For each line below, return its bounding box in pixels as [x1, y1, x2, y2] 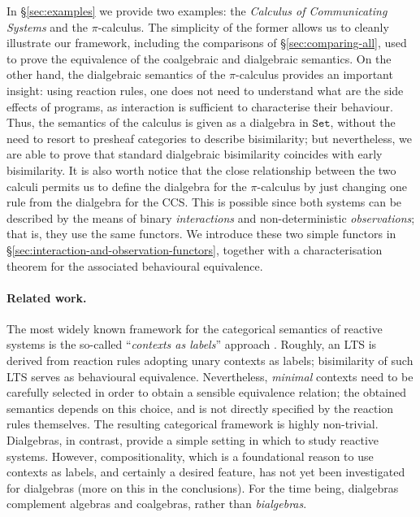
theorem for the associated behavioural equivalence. [6, 257, 263, 274]
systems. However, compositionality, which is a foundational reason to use [6, 447, 374, 464]
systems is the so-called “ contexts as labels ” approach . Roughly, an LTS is [6, 336, 377, 353]
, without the [330, 114, 396, 131]
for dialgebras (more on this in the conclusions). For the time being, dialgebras [6, 479, 399, 496]
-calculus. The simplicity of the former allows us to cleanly [97, 18, 389, 35]
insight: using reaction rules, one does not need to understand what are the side [6, 81, 404, 98]
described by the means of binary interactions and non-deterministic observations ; [6, 209, 415, 226]
